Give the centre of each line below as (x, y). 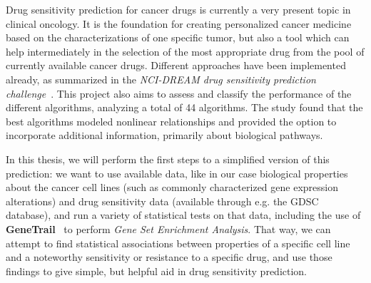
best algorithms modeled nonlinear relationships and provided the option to (171, 121)
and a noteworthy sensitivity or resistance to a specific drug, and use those (169, 257)
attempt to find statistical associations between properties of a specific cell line (178, 243)
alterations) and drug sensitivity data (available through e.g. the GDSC (162, 201)
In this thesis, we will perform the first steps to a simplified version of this (168, 159)
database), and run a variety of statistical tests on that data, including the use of (183, 215)
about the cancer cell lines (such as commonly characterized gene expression (172, 187)
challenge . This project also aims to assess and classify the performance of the (179, 93)
